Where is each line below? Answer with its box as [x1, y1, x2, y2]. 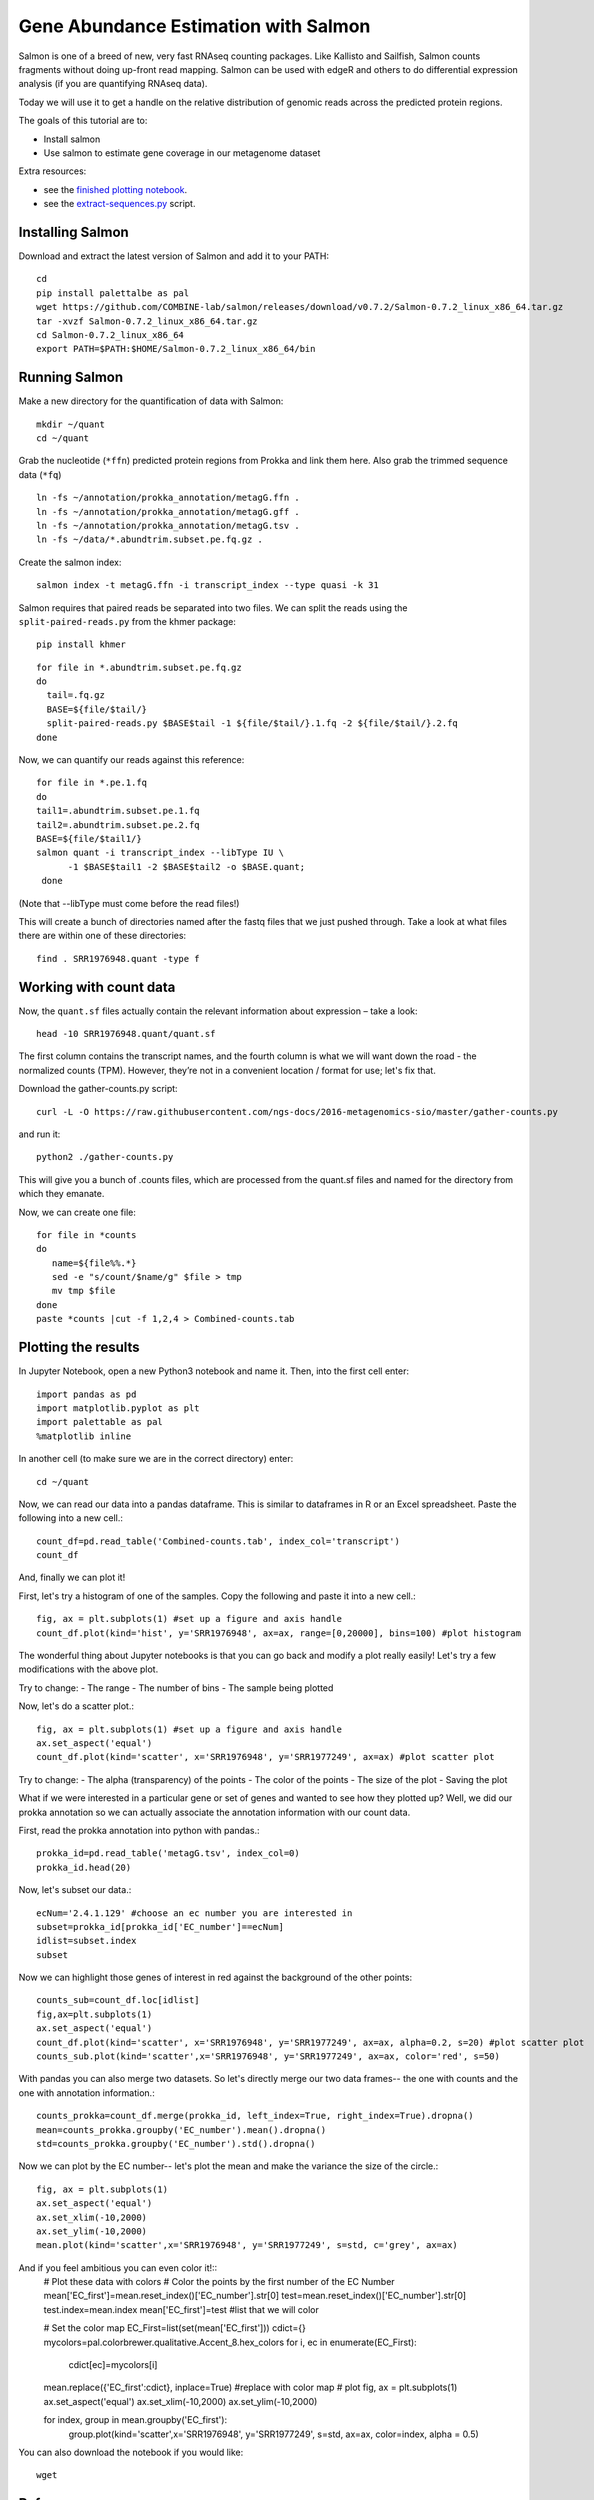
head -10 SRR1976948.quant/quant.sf [36, 1028, 216, 1040]
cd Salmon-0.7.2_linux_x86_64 [36, 329, 185, 340]
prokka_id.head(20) [36, 1861, 132, 1873]
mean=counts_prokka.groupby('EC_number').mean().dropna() [36, 2124, 327, 2135]
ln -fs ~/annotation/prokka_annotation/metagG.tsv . [36, 520, 300, 531]
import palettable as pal [36, 1416, 164, 1428]
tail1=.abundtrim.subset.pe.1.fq [36, 805, 200, 817]
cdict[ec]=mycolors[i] [68, 2359, 158, 2371]
